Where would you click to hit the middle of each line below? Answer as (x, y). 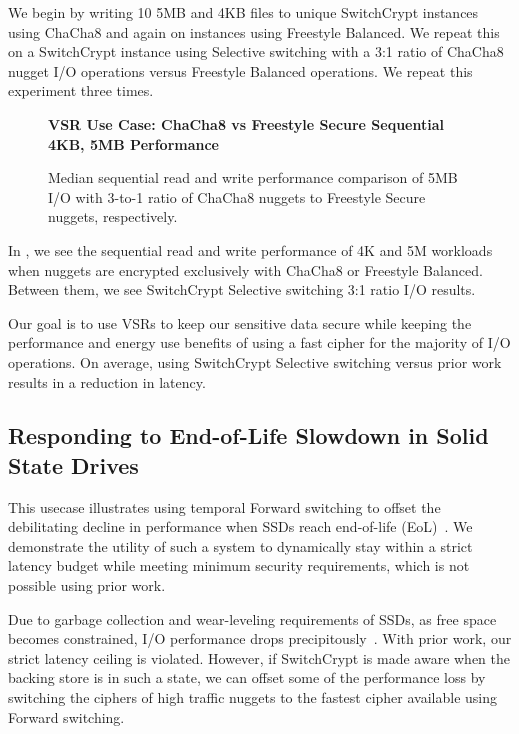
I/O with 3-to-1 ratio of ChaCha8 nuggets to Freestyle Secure (237, 196)
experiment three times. (81, 90)
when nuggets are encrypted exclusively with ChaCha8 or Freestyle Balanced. (245, 269)
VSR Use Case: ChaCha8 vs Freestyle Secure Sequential (246, 123)
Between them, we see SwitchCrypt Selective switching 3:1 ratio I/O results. (242, 289)
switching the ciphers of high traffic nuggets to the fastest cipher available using (253, 697)
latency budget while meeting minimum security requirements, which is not (239, 565)
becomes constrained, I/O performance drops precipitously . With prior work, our (260, 638)
